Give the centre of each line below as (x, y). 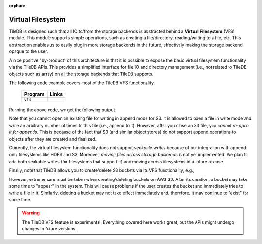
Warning (31, 213)
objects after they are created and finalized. (53, 139)
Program (34, 94)
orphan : (17, 6)
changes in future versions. (49, 228)
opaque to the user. (28, 51)
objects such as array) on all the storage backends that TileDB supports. (81, 74)
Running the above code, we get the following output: (63, 110)
